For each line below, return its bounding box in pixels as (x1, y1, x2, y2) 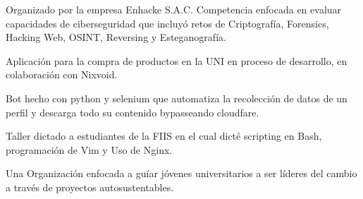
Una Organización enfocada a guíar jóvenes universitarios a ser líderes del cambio (6, 166, 357, 181)
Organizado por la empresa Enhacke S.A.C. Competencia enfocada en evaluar (6, 2, 342, 16)
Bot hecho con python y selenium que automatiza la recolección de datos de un (6, 90, 347, 105)
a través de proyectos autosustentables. (6, 179, 174, 194)
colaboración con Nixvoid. (6, 67, 118, 82)
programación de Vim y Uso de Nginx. (6, 142, 173, 157)
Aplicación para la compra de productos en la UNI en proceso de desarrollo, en (6, 53, 347, 68)
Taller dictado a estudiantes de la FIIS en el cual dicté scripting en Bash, (6, 128, 322, 143)
